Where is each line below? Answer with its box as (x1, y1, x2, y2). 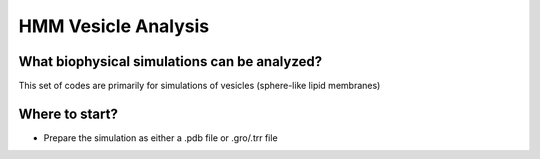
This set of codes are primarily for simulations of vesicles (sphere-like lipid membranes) (18, 80, 381, 92)
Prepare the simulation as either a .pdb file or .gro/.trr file (43, 131, 279, 144)
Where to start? (18, 105, 119, 122)
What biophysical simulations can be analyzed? (18, 53, 323, 70)
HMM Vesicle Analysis (18, 15, 210, 37)
